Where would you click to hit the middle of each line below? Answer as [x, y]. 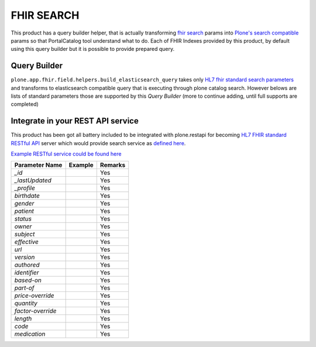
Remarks [113, 165]
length [23, 319]
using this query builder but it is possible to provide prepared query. [93, 49]
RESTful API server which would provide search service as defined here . [98, 143]
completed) [25, 104]
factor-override [35, 311]
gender [24, 204]
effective [27, 242]
